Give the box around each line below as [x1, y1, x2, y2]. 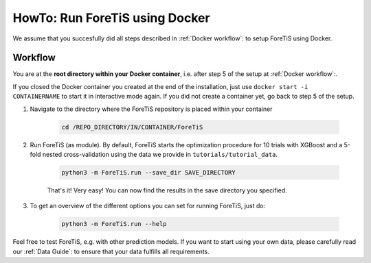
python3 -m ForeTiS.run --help [61, 220, 168, 228]
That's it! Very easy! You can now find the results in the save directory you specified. [47, 186, 288, 195]
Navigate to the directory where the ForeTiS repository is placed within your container [30, 105, 273, 113]
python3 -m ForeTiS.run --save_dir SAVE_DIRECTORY [61, 168, 236, 176]
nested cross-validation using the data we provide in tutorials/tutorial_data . [42, 150, 278, 158]
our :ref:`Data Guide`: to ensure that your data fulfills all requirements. [12, 247, 210, 255]
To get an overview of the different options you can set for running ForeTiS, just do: [30, 202, 266, 210]
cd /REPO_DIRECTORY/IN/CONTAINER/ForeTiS [61, 123, 203, 131]
